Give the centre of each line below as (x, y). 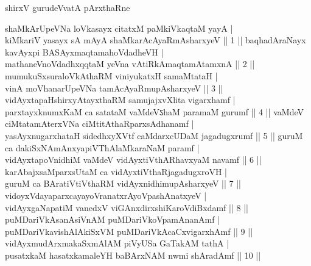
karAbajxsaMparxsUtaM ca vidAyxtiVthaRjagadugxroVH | (116, 171)
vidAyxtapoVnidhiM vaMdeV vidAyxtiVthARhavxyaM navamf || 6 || (133, 160)
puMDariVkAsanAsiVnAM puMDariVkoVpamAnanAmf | (113, 219)
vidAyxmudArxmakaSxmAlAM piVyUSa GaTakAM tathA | (117, 243)
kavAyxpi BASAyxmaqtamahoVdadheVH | (84, 52)
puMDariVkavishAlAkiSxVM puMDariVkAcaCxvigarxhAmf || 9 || (129, 231)
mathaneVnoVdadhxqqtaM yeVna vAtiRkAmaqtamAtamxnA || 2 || (130, 64)
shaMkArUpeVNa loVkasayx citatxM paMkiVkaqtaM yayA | (119, 28)
